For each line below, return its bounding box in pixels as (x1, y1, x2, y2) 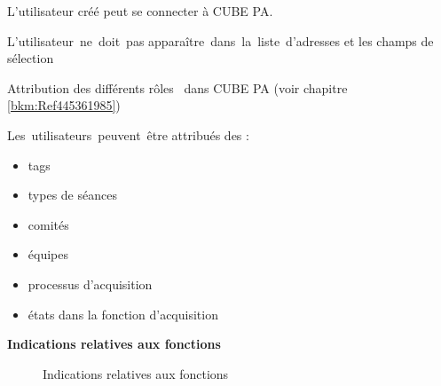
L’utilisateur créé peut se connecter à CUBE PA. (7, 2, 273, 20)
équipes (28, 245, 68, 264)
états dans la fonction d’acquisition (28, 304, 218, 323)
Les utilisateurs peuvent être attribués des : (7, 125, 249, 144)
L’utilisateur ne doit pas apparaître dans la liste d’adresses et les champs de (7, 31, 434, 50)
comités (28, 215, 69, 233)
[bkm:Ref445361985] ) (7, 96, 121, 114)
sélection (7, 49, 54, 67)
